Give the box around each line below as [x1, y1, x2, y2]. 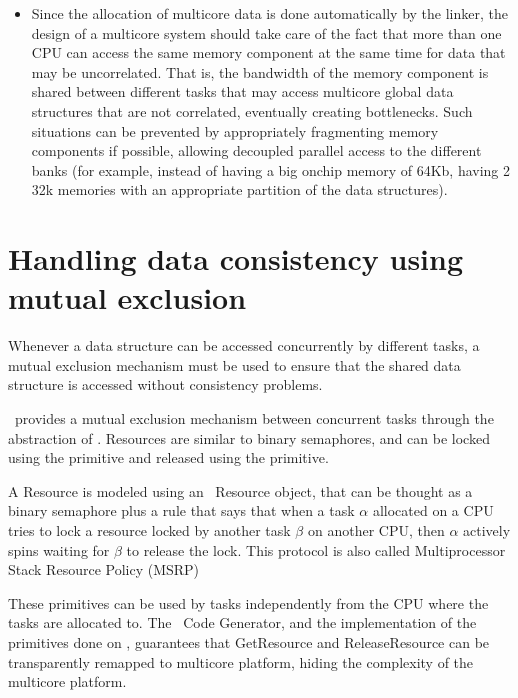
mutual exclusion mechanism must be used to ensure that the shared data [8, 354, 461, 375]
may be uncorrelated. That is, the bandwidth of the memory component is [31, 61, 489, 82]
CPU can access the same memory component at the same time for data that [31, 42, 506, 63]
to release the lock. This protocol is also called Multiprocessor [126, 539, 506, 560]
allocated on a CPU [372, 500, 494, 521]
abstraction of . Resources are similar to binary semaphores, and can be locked [8, 427, 490, 448]
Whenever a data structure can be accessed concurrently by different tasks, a [8, 335, 480, 356]
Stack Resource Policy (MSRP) [8, 559, 200, 580]
